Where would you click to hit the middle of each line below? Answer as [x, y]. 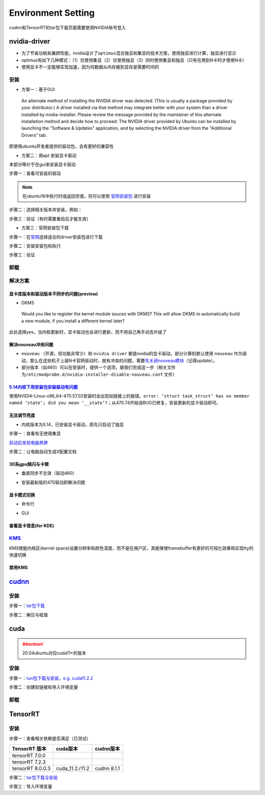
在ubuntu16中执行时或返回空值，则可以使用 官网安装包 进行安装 [87, 196]
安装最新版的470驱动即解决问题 [53, 482]
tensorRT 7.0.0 [29, 756]
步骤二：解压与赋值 [28, 614]
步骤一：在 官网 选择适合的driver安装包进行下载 [56, 237]
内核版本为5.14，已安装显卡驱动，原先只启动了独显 [73, 424]
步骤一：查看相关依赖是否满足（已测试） [50, 738]
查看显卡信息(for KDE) [32, 525]
